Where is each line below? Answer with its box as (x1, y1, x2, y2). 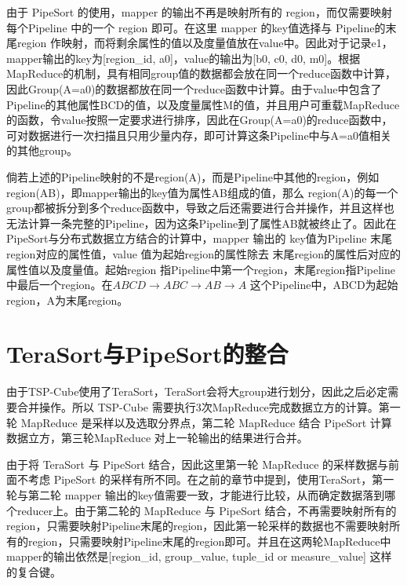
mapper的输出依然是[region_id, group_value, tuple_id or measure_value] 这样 (6, 548, 392, 565)
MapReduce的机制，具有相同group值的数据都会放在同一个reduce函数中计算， (6, 65, 396, 82)
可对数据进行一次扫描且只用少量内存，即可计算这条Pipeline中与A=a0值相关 (6, 126, 391, 143)
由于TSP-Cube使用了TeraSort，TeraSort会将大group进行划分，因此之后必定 (6, 383, 388, 400)
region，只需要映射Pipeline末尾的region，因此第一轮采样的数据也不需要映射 (6, 517, 390, 534)
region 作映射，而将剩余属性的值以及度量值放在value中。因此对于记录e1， (16, 35, 393, 51)
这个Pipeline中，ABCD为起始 (249, 276, 398, 293)
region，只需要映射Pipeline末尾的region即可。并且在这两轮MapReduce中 (27, 532, 391, 549)
